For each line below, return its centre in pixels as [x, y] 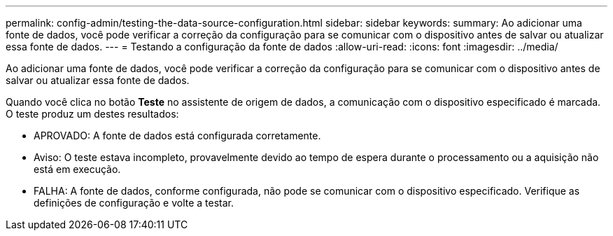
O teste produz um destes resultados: [92, 114]
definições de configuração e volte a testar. [134, 203]
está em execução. [77, 169]
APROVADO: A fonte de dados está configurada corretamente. [177, 136]
